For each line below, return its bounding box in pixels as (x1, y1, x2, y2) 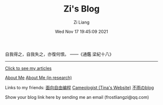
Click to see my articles (5, 65, 52, 71)
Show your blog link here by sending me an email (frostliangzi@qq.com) (5, 94, 149, 100)
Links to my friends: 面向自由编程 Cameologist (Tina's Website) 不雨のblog (5, 84, 154, 90)
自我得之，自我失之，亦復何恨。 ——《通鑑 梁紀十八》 (5, 51, 114, 57)
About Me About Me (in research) (5, 75, 72, 80)
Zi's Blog (63, 3, 100, 14)
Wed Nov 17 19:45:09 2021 (55, 28, 108, 34)
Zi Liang (73, 19, 90, 25)
